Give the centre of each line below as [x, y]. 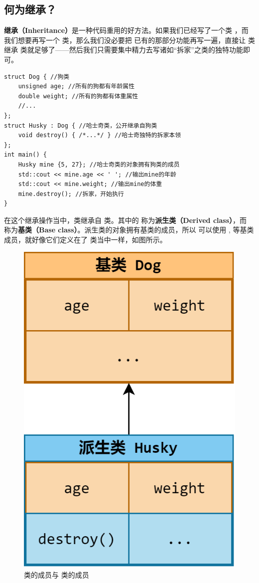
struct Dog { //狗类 [37, 77]
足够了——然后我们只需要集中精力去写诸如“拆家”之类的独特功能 [138, 50]
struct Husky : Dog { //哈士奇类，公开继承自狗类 [81, 125]
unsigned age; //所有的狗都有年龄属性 [76, 87]
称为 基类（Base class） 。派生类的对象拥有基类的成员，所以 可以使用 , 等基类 [129, 230]
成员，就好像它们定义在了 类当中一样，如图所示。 [85, 240]
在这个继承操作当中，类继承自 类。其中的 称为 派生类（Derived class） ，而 [126, 220]
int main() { [25, 155]
